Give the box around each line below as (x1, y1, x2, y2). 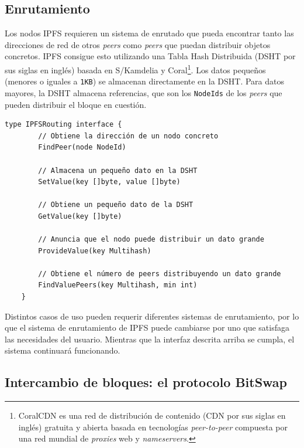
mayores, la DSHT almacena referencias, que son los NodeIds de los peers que (5, 86, 282, 99)
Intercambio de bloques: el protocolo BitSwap (5, 373, 287, 391)
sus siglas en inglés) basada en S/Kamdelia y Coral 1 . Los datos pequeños (5, 62, 266, 76)
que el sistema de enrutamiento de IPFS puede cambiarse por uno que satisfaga (5, 321, 289, 334)
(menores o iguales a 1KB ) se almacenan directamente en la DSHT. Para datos (5, 75, 285, 87)
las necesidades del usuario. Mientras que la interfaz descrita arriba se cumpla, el (5, 332, 295, 345)
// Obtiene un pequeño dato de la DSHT (38, 201, 194, 209)
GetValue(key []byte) (38, 212, 122, 220)
